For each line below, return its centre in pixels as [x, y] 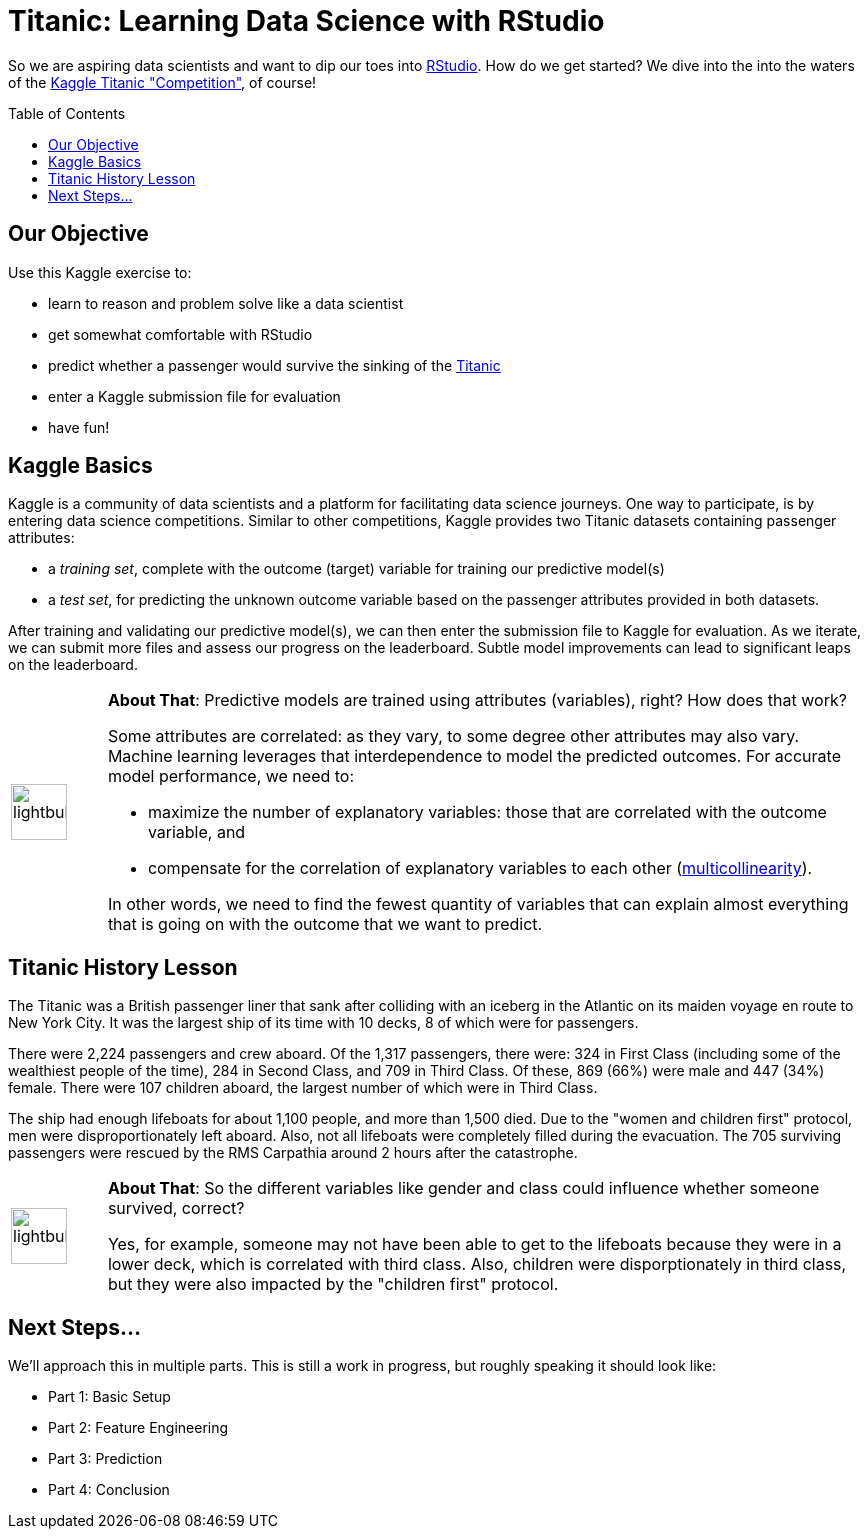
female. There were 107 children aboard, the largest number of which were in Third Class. [303, 1088]
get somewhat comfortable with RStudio [180, 334]
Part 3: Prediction [105, 1459]
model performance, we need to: [231, 776]
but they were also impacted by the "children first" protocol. [333, 1284]
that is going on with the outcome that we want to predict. [325, 924]
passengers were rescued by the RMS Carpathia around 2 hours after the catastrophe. [293, 1153]
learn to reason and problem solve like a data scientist [226, 303]
